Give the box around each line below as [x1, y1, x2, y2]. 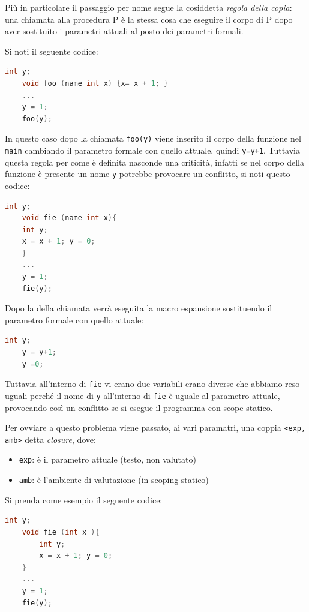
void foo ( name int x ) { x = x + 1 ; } [22, 79, 169, 88]
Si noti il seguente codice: [5, 44, 98, 57]
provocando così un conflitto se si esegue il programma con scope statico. [5, 401, 273, 413]
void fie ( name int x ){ [22, 214, 117, 223]
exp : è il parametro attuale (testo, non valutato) [19, 453, 196, 466]
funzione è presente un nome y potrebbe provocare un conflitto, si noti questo [5, 167, 290, 180]
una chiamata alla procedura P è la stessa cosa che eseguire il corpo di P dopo [5, 13, 293, 25]
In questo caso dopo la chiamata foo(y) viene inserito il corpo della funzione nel [5, 132, 301, 145]
